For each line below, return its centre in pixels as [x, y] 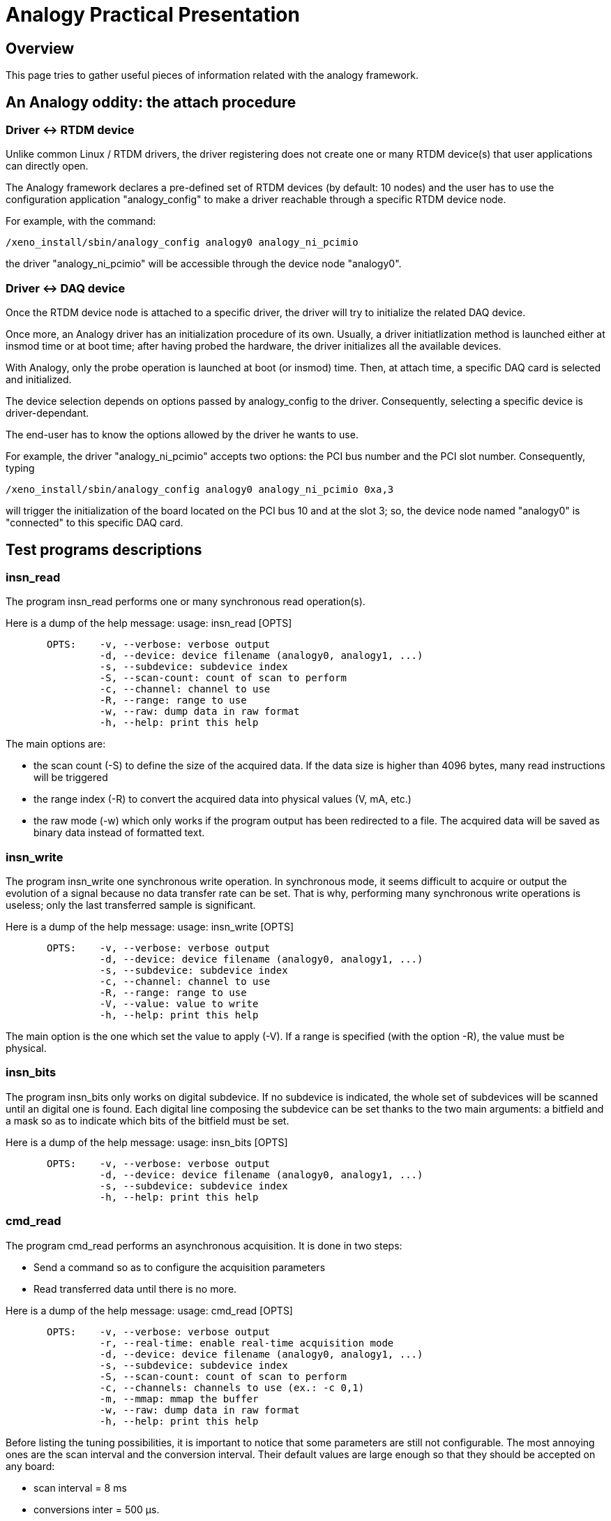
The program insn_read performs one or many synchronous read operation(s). [186, 602]
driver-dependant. [47, 413]
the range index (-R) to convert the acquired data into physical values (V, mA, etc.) [222, 799]
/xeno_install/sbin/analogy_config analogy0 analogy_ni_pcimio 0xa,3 [200, 490]
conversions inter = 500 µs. [97, 1509]
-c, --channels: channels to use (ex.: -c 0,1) [232, 1387]
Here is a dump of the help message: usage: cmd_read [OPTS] [149, 1310]
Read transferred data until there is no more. [135, 1289]
